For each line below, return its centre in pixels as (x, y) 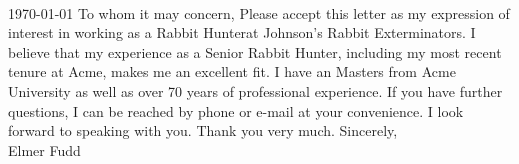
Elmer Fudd (44, 149)
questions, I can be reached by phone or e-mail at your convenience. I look (236, 110)
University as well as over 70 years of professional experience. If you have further (255, 90)
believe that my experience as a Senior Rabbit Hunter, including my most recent (255, 51)
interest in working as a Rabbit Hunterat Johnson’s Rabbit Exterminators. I (242, 32)
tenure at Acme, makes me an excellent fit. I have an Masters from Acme (232, 71)
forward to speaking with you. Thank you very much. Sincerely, (203, 130)
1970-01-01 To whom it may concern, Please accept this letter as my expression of (259, 12)
